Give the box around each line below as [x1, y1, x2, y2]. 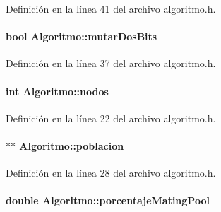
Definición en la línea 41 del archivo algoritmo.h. [6, 1, 216, 16]
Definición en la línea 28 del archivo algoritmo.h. [6, 165, 216, 180]
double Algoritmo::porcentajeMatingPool [6, 193, 210, 208]
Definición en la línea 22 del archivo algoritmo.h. [6, 110, 216, 125]
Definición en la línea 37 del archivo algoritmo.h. [6, 56, 216, 71]
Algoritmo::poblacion [19, 138, 124, 153]
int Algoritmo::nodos [6, 83, 109, 98]
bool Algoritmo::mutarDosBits [6, 29, 157, 44]
